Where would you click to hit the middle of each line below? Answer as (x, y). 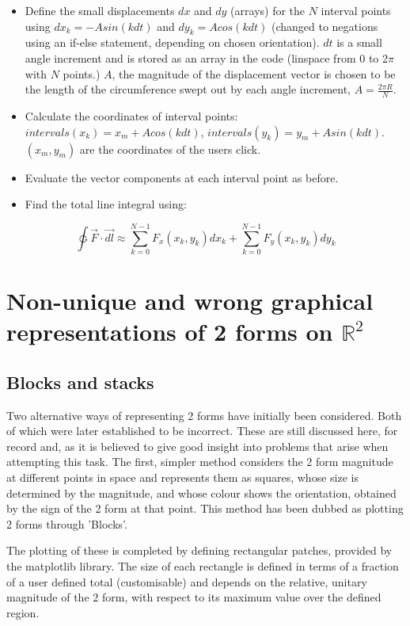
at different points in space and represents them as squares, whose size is (182, 477)
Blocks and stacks (80, 382)
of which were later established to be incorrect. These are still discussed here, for (202, 431)
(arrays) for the (268, 10)
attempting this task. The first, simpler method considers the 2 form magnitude (200, 462)
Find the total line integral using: (106, 204)
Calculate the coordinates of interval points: (131, 116)
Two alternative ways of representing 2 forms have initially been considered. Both (204, 415)
